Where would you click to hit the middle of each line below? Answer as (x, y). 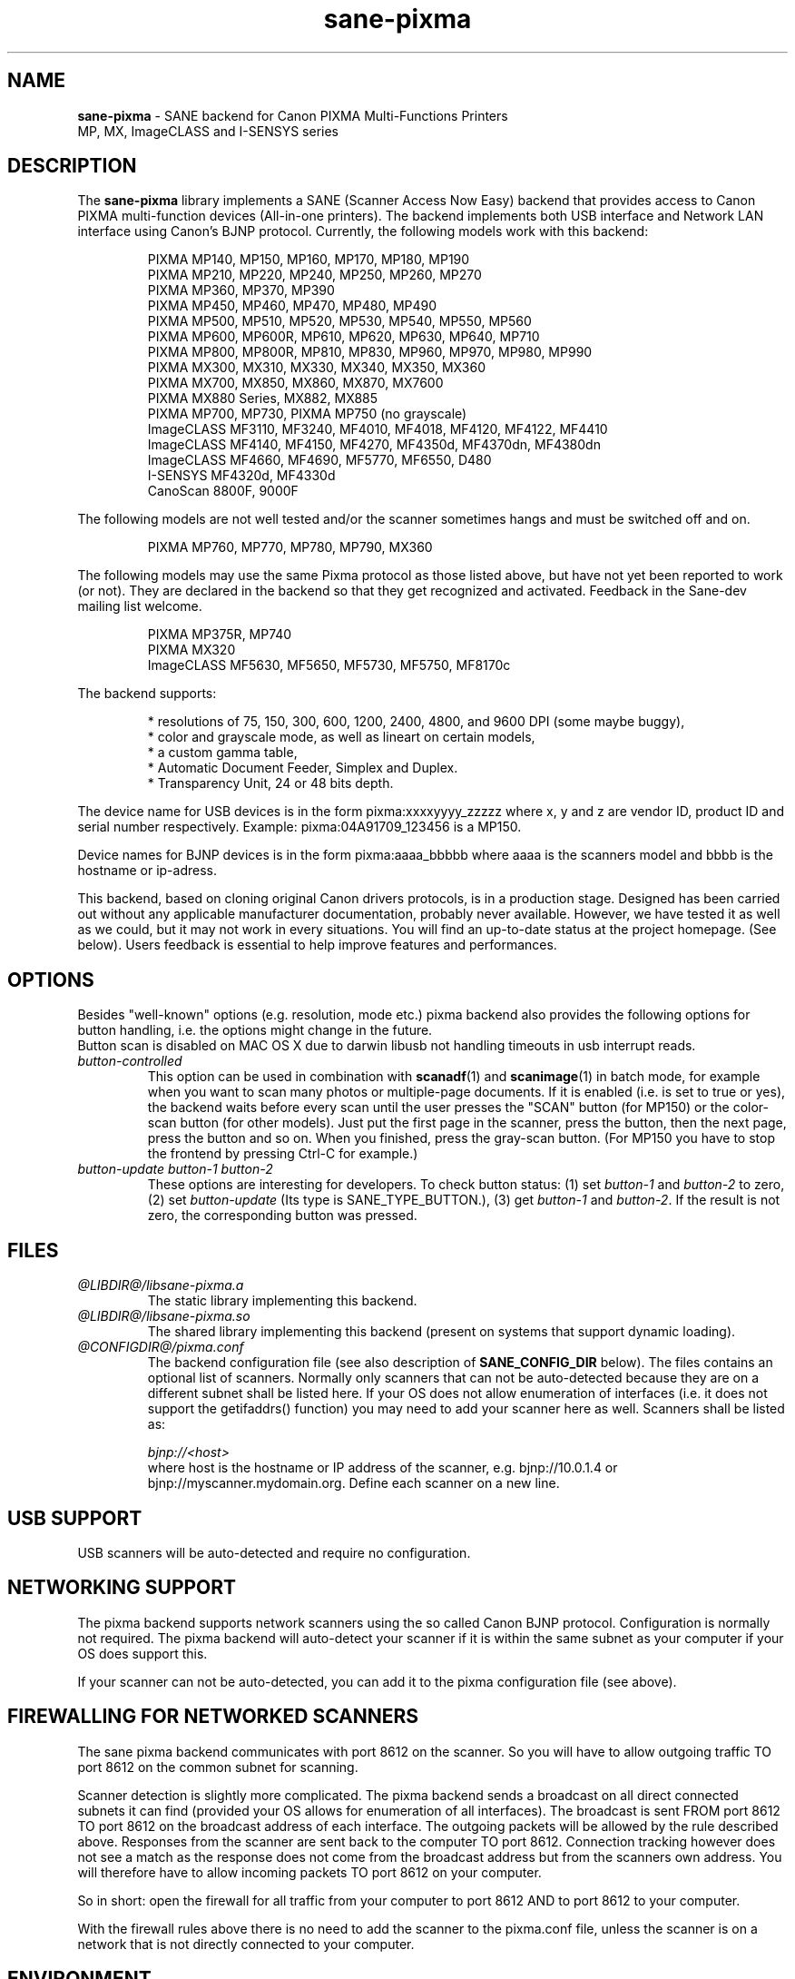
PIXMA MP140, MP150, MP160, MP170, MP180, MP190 (309, 260)
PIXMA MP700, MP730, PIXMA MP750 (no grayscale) (307, 414)
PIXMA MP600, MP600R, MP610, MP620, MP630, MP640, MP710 (344, 337)
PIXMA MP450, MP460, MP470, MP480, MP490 (292, 306)
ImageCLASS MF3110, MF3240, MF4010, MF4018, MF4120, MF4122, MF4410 (378, 429)
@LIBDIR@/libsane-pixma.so (164, 1316)
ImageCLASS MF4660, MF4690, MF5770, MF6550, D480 (319, 460)
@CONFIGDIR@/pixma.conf (161, 1347)
